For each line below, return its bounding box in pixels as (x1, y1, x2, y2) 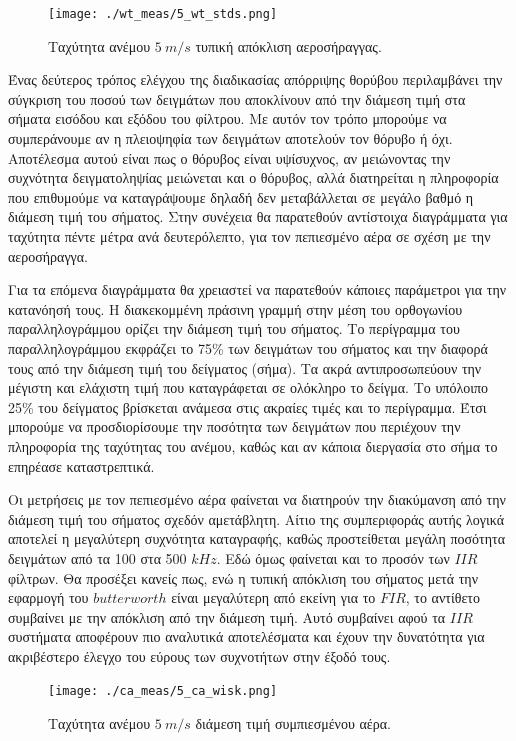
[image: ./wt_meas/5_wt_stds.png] (48, 7, 278, 21)
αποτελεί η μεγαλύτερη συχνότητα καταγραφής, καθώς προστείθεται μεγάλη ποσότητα (8, 528, 505, 549)
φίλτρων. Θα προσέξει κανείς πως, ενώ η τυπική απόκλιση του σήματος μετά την (8, 567, 479, 588)
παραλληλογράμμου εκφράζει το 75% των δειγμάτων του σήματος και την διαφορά (8, 337, 488, 358)
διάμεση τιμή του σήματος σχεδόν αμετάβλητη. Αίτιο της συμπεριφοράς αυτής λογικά (8, 508, 504, 529)
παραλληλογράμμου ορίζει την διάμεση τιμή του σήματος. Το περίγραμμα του (8, 318, 460, 339)
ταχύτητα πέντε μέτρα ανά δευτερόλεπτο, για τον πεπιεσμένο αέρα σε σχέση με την (8, 226, 491, 246)
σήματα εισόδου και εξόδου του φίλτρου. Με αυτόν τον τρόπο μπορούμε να (8, 108, 447, 129)
